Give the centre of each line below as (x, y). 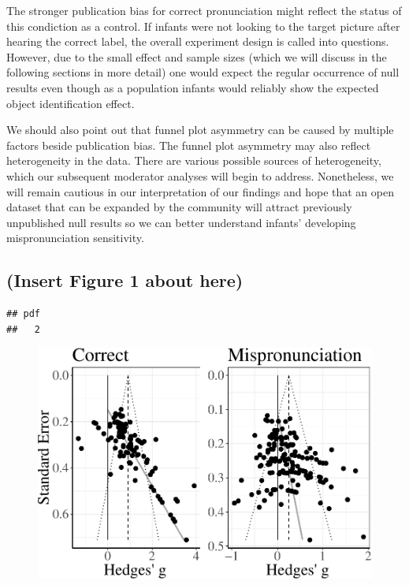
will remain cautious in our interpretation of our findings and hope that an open (200, 191)
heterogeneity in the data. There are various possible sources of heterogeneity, (194, 160)
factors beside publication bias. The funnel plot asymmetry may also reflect (189, 145)
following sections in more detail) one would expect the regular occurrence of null (203, 72)
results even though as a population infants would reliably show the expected (193, 87)
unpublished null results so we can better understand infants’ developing (181, 222)
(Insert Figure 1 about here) (125, 280)
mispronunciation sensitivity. (75, 238)
